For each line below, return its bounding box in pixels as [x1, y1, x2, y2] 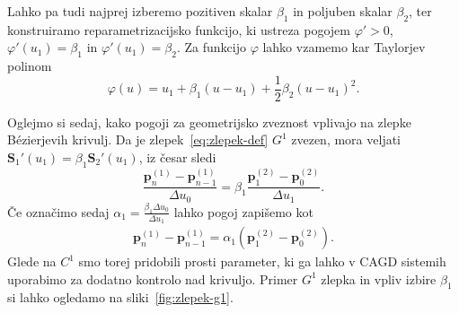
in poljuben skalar [293, 2, 393, 20]
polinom [7, 57, 52, 75]
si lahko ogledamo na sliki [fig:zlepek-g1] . [7, 288, 234, 307]
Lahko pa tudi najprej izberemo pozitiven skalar [7, 2, 273, 20]
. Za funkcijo [176, 38, 246, 57]
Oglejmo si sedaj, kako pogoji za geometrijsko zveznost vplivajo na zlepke [7, 112, 411, 131]
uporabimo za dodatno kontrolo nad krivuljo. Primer [7, 269, 298, 288]
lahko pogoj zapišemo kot [173, 202, 313, 221]
